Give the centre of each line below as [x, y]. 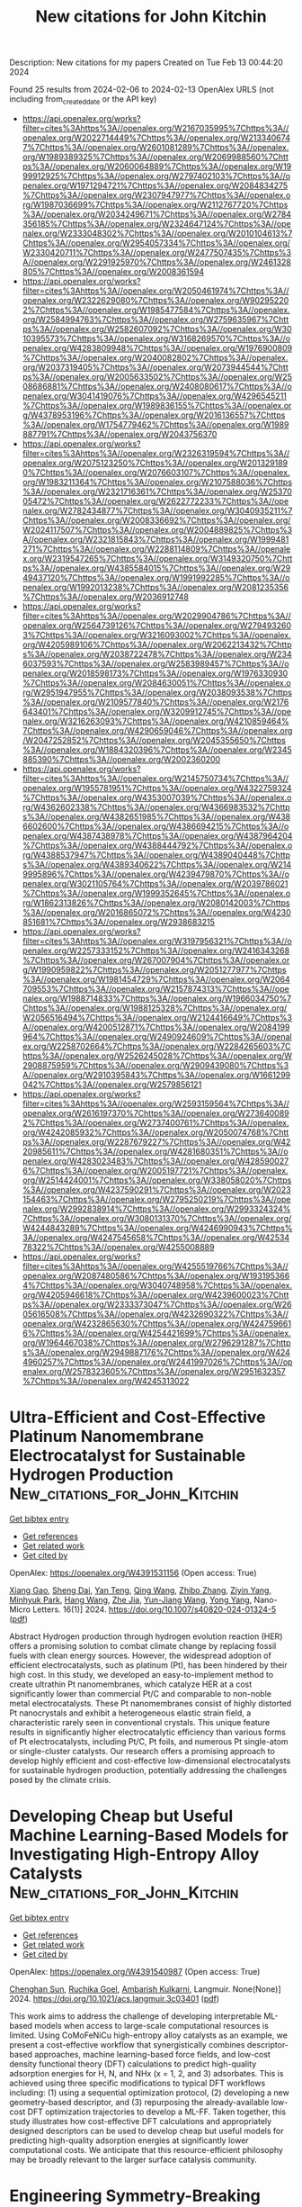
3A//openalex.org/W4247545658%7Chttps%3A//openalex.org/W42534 [156, 1237]
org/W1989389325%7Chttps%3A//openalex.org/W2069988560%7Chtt [155, 157]
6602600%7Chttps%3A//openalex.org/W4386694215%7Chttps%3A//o [155, 826]
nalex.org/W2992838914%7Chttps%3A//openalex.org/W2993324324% [156, 1209]
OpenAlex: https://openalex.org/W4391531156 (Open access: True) [133, 1572]
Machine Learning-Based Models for [149, 1836]
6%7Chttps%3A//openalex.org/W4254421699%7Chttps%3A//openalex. [156, 1333]
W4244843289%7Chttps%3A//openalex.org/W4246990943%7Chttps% [157, 1228]
